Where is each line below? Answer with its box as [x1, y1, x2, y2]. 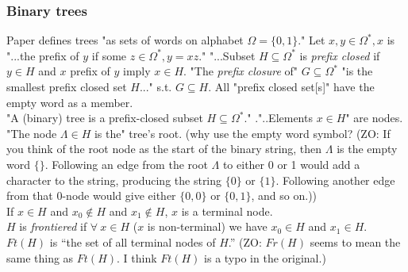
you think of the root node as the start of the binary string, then [6, 140, 322, 157]
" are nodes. [345, 109, 403, 126]
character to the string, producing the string [6, 171, 222, 188]
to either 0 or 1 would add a [222, 155, 360, 172]
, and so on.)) [251, 187, 318, 204]
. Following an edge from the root [44, 155, 208, 172]
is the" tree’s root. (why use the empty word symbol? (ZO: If [94, 125, 391, 141]
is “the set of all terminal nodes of [49, 233, 216, 250]
